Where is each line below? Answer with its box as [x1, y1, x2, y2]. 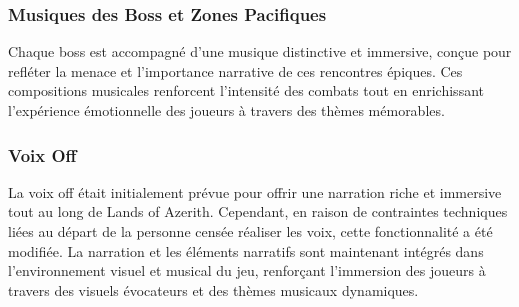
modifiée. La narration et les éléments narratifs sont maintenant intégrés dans [8, 240, 484, 261]
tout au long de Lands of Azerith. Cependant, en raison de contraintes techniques [8, 201, 508, 222]
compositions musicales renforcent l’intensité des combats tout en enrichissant [8, 80, 484, 101]
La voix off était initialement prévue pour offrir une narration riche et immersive [8, 181, 502, 202]
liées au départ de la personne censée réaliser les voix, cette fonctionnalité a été [8, 221, 493, 241]
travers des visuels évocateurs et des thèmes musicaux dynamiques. [8, 279, 419, 300]
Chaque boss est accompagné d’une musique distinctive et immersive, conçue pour [8, 41, 512, 62]
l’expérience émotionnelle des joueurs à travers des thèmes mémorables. [8, 100, 445, 120]
